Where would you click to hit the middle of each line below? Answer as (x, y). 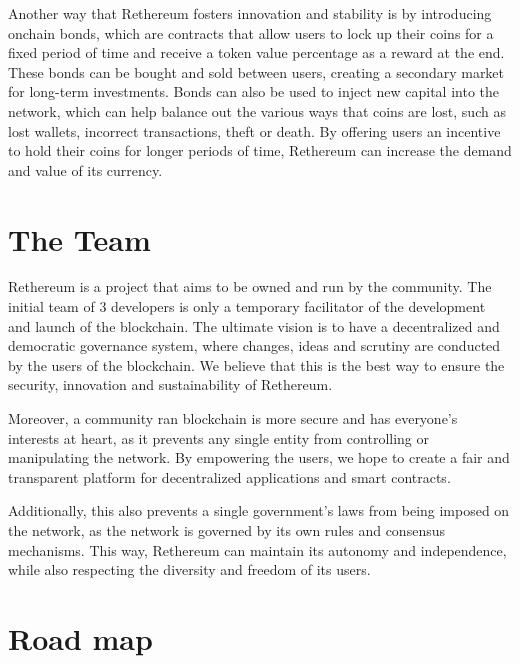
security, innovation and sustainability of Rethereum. (170, 384)
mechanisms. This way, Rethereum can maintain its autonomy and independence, (257, 549)
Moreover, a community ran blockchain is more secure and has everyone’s (233, 418)
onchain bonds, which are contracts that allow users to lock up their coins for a (251, 32)
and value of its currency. (85, 169)
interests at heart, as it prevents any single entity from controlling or (218, 437)
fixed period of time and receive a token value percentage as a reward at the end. (256, 52)
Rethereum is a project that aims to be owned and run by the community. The (250, 286)
